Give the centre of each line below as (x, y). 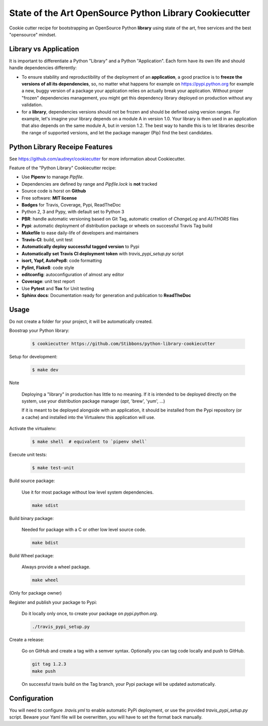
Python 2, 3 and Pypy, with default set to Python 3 (73, 212)
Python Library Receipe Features (61, 147)
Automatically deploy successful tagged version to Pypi (80, 247)
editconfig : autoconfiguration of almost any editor (73, 274)
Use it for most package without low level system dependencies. (88, 492)
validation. (32, 105)
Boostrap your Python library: (39, 330)
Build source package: (32, 481)
